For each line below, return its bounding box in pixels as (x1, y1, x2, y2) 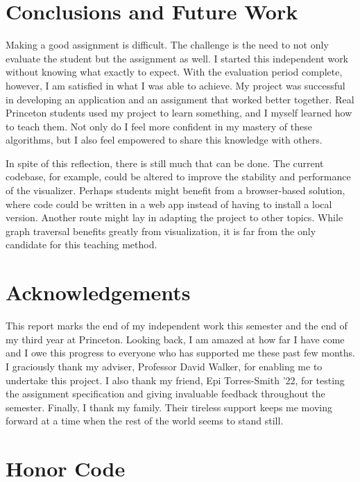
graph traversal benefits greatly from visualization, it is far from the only (6, 223, 316, 238)
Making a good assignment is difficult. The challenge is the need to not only (6, 37, 329, 52)
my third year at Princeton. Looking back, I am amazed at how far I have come (6, 332, 345, 346)
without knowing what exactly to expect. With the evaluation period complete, (6, 64, 343, 79)
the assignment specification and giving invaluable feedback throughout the (6, 386, 325, 401)
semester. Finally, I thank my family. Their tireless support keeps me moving (6, 399, 332, 414)
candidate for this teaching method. (6, 237, 157, 252)
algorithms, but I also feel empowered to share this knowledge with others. (6, 132, 323, 147)
